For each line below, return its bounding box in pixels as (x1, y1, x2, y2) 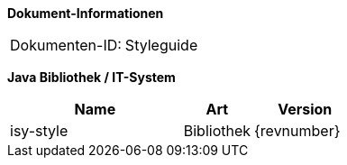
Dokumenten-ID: (10, 36, 122, 54)
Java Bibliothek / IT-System (7, 69, 176, 85)
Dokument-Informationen (7, 5, 164, 21)
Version (278, 100, 333, 118)
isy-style (10, 122, 68, 140)
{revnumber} (254, 122, 341, 140)
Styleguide (124, 36, 198, 54)
